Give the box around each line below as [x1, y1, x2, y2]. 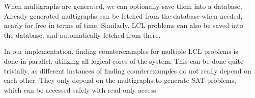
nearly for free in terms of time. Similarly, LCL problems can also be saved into [4, 20, 243, 30]
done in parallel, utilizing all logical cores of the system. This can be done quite [4, 55, 244, 66]
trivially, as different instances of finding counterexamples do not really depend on [4, 65, 251, 75]
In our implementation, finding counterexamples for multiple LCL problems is [4, 46, 238, 56]
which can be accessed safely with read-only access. [4, 84, 158, 95]
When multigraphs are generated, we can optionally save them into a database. [4, 1, 242, 11]
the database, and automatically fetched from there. [4, 29, 161, 40]
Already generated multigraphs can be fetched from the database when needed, [4, 10, 243, 21]
